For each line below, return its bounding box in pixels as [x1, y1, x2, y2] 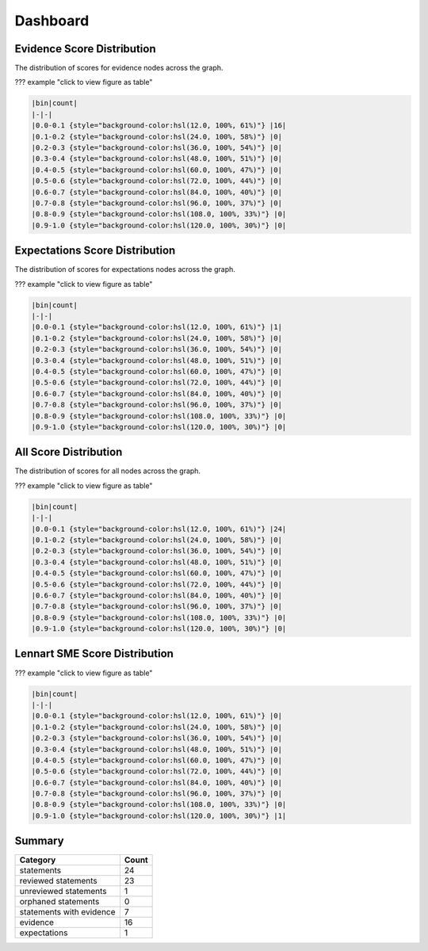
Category [19, 854, 56, 865]
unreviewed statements [19, 886, 107, 897]
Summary [14, 835, 64, 848]
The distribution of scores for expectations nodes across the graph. [14, 265, 235, 274]
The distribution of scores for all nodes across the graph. [14, 466, 201, 475]
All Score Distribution [14, 445, 123, 459]
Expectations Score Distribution [14, 244, 176, 258]
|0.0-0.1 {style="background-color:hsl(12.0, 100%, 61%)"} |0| [31, 712, 283, 720]
